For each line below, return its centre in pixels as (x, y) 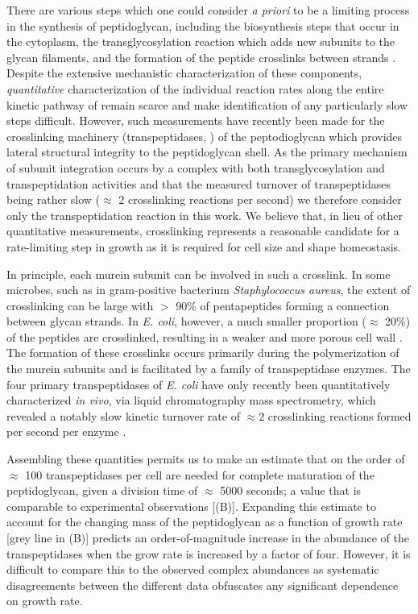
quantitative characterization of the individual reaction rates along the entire (195, 88)
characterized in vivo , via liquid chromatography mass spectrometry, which (191, 400)
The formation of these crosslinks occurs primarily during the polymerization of (203, 353)
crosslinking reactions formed (339, 415)
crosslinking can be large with (80, 305)
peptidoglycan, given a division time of (102, 490)
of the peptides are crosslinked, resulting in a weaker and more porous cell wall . (205, 336)
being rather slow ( (54, 199)
